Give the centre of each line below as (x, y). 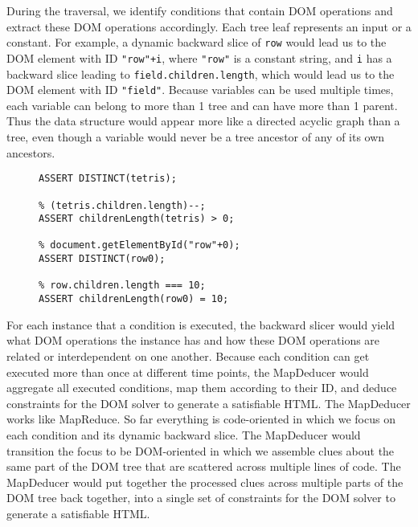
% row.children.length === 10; (122, 286)
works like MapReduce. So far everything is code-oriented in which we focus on (201, 419)
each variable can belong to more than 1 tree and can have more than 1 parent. (202, 105)
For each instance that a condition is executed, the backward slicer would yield (201, 324)
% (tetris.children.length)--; (122, 205)
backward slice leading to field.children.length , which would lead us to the (201, 74)
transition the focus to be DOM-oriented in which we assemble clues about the (201, 450)
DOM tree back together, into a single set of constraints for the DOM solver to (201, 498)
